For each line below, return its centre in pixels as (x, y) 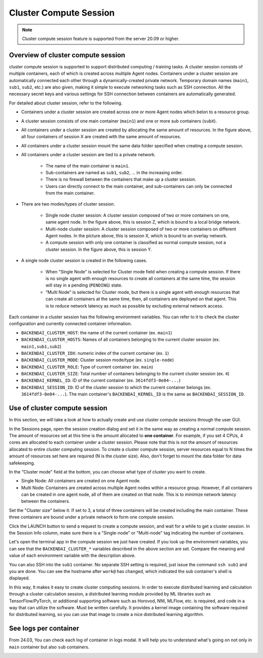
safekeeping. (22, 463)
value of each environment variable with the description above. (72, 555)
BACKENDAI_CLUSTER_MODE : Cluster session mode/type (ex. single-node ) (97, 360)
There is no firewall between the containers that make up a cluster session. (121, 179)
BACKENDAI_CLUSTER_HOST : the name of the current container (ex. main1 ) (97, 332)
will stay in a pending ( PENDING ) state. (84, 285)
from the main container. (70, 193)
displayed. (19, 578)
